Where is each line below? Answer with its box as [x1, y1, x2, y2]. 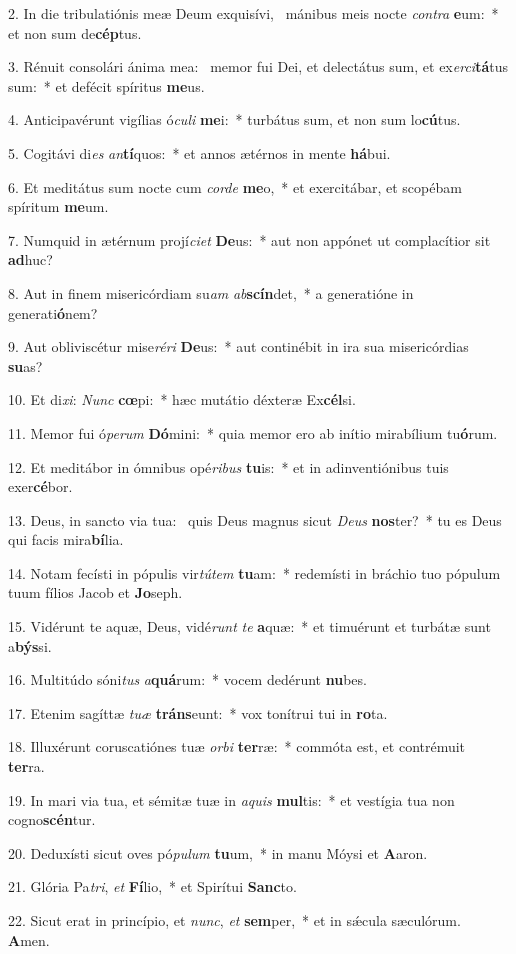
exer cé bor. [8, 476, 73, 497]
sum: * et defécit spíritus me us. [8, 75, 205, 96]
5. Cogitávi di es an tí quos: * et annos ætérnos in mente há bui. [8, 142, 391, 163]
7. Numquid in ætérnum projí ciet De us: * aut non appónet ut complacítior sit [8, 229, 491, 250]
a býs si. [8, 635, 52, 656]
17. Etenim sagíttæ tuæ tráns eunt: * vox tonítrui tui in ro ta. [8, 702, 388, 723]
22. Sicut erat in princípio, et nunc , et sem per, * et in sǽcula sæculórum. [8, 910, 461, 930]
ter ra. [8, 756, 45, 777]
